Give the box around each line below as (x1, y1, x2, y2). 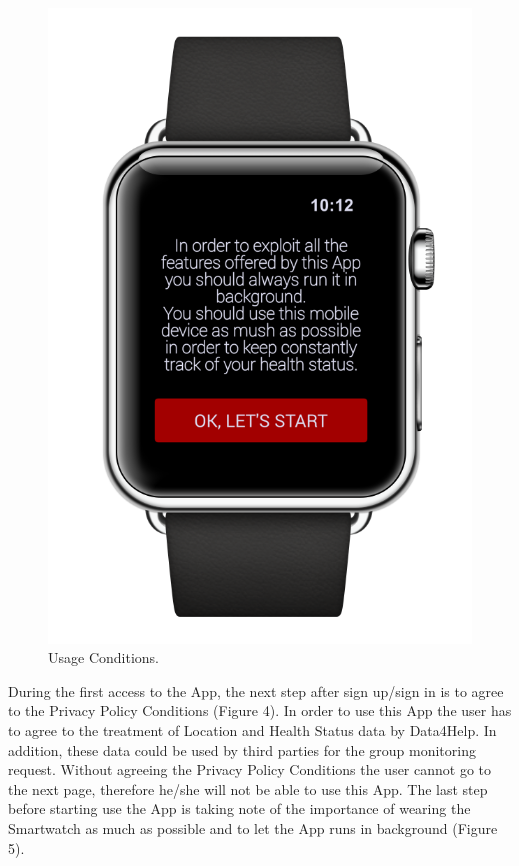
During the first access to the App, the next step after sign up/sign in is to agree (8, 680, 504, 701)
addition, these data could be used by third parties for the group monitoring (8, 739, 476, 760)
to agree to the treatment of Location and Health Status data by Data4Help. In (8, 720, 497, 741)
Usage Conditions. (48, 647, 159, 668)
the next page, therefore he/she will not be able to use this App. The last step (8, 778, 488, 799)
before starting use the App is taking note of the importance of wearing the (8, 798, 471, 819)
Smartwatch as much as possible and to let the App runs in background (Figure (8, 817, 498, 838)
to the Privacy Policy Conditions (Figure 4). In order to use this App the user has (8, 700, 512, 721)
